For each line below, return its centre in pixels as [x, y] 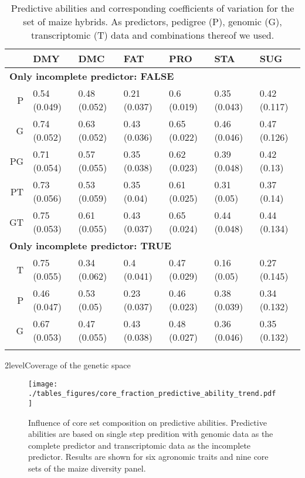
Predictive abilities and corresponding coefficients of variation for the [152, 8]
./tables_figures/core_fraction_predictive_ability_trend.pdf [152, 394]
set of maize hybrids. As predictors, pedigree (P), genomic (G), [152, 21]
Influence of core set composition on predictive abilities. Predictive [148, 422]
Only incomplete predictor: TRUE [90, 245]
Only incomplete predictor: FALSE [92, 76]
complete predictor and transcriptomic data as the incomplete [140, 445]
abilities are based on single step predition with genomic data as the [151, 434]
